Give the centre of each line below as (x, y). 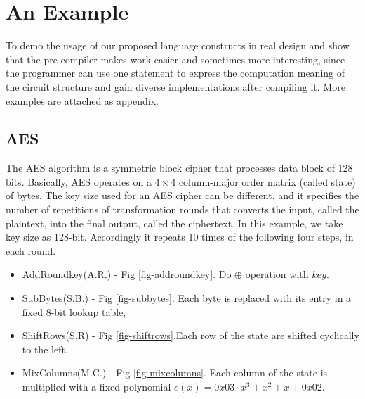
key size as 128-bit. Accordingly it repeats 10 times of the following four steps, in (180, 237)
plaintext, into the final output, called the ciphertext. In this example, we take (174, 223)
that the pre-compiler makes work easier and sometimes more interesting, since (175, 59)
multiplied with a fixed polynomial (97, 387)
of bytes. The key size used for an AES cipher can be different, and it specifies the (182, 195)
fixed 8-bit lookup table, (74, 311)
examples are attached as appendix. (82, 100)
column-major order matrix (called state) (267, 181)
